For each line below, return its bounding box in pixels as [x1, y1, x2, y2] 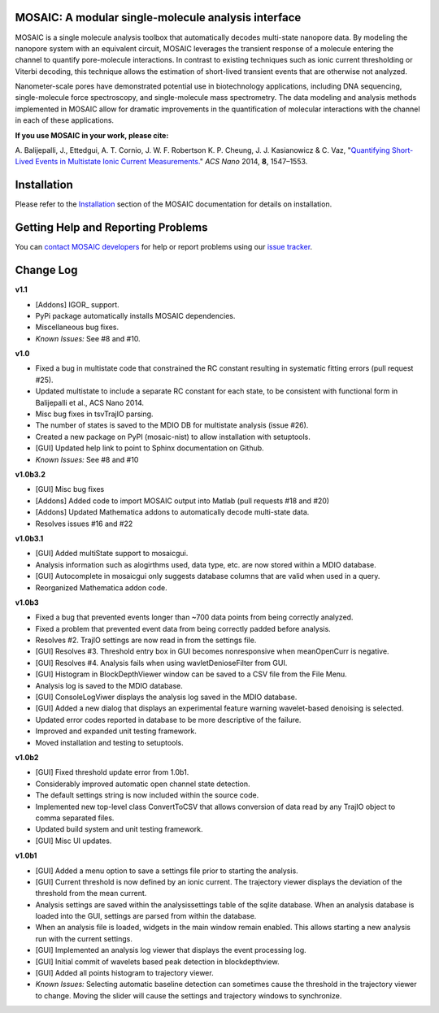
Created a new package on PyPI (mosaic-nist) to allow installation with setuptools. [35, 432, 311, 441]
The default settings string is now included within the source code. [35, 790, 259, 800]
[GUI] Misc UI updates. [35, 836, 112, 846]
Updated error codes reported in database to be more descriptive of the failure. [35, 715, 302, 724]
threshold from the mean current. [35, 889, 147, 898]
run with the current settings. [35, 933, 133, 943]
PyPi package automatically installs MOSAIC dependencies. [35, 311, 236, 320]
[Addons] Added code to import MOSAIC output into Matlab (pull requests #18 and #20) [35, 496, 329, 506]
